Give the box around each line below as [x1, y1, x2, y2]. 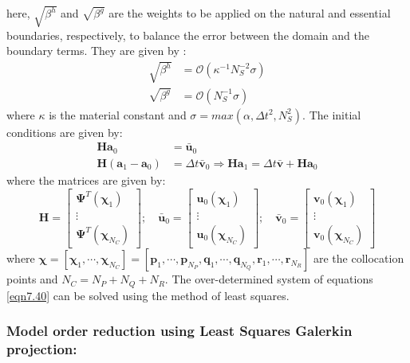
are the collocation [313, 250, 404, 267]
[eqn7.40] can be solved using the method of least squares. [6, 287, 290, 303]
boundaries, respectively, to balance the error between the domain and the [6, 26, 369, 43]
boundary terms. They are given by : [6, 42, 187, 59]
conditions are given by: [6, 123, 123, 140]
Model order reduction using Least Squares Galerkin [6, 321, 353, 341]
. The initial [302, 106, 361, 123]
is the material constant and [49, 106, 187, 123]
